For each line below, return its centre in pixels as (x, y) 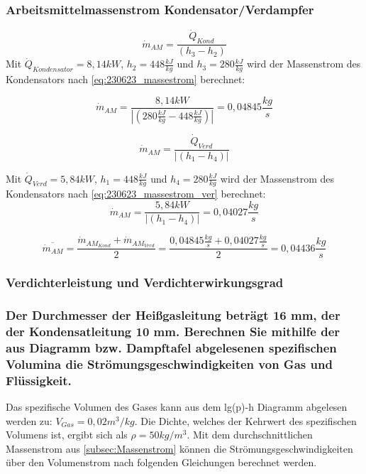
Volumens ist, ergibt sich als (67, 435)
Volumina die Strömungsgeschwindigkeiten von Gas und (169, 363)
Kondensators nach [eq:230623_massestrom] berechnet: (126, 79)
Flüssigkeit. (39, 380)
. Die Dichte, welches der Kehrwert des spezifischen (245, 420)
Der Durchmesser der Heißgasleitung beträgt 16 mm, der (173, 315)
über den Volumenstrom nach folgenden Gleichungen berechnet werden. (161, 462)
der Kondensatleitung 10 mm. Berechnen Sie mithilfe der (173, 331)
